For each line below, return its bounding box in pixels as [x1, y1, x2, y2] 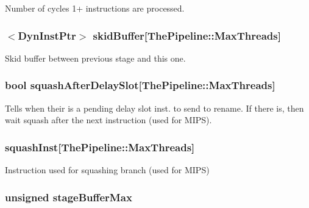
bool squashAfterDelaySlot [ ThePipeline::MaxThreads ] [5, 77, 275, 93]
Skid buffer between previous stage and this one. [5, 51, 186, 64]
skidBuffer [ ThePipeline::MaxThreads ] [93, 27, 281, 43]
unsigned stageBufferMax [5, 189, 132, 204]
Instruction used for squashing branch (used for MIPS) [5, 163, 210, 176]
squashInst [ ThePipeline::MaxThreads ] [5, 139, 195, 154]
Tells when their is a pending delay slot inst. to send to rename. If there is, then [5, 101, 304, 114]
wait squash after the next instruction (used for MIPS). [5, 113, 212, 126]
